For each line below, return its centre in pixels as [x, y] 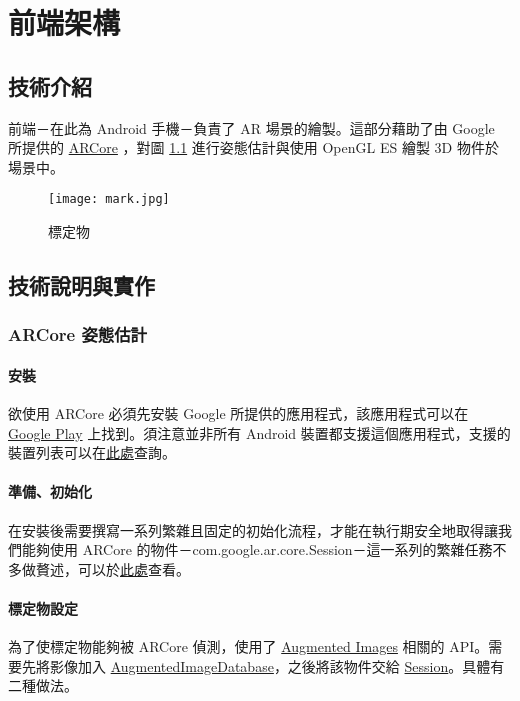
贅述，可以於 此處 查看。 [112, 568]
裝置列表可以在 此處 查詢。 [92, 452]
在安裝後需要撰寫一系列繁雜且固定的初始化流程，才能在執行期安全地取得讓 [253, 529]
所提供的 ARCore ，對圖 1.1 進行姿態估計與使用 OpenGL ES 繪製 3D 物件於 [253, 147]
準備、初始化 [50, 491]
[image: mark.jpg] [109, 199]
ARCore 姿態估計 [77, 334]
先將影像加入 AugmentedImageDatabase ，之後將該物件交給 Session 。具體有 [263, 665]
